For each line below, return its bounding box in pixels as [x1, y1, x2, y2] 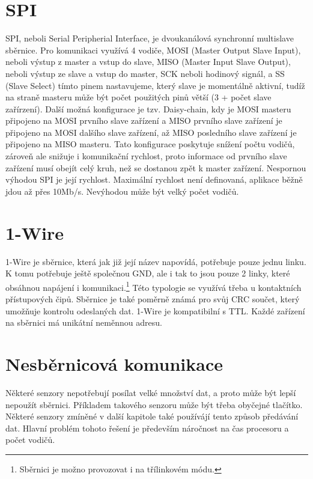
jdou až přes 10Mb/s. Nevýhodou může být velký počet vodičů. [5, 185, 239, 197]
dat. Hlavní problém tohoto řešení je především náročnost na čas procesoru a [5, 421, 289, 434]
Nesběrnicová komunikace [5, 351, 223, 376]
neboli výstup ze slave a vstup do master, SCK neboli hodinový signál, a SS [5, 67, 285, 79]
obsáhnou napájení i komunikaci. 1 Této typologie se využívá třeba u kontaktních [5, 279, 302, 293]
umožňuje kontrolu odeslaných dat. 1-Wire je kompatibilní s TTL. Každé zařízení [5, 304, 305, 317]
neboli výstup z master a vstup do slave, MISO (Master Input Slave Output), [5, 55, 291, 68]
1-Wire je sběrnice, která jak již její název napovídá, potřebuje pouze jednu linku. [5, 255, 306, 267]
